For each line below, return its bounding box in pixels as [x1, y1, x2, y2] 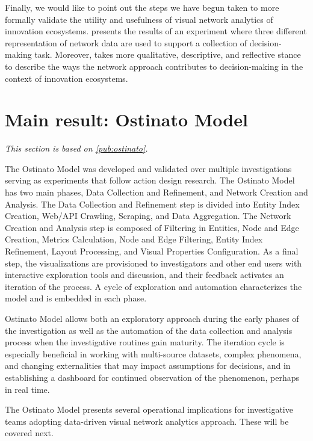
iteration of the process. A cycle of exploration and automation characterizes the [5, 280, 302, 292]
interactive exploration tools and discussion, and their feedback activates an [5, 268, 284, 281]
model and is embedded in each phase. [5, 292, 147, 304]
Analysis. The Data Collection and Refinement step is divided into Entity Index [5, 197, 300, 210]
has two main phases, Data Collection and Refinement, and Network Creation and [5, 186, 308, 199]
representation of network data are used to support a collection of [5, 36, 247, 49]
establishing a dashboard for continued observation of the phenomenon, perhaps [5, 371, 300, 383]
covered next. [5, 427, 54, 439]
